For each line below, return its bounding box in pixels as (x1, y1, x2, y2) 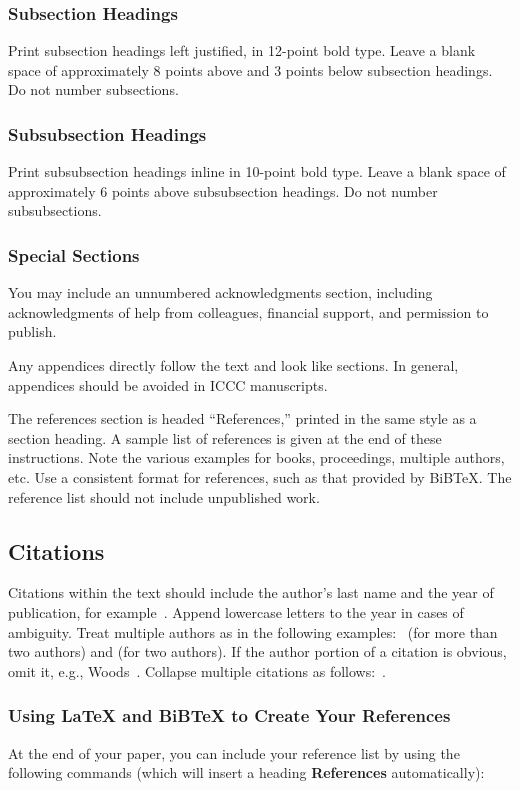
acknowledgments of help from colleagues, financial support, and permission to (8, 301, 489, 322)
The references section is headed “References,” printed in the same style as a (8, 408, 477, 429)
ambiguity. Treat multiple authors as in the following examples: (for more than (8, 621, 498, 642)
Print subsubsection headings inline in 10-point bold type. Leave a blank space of (8, 161, 506, 182)
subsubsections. (8, 200, 102, 221)
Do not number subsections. (8, 79, 179, 100)
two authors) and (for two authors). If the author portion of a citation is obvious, (8, 641, 507, 662)
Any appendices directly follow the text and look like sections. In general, (8, 355, 459, 375)
